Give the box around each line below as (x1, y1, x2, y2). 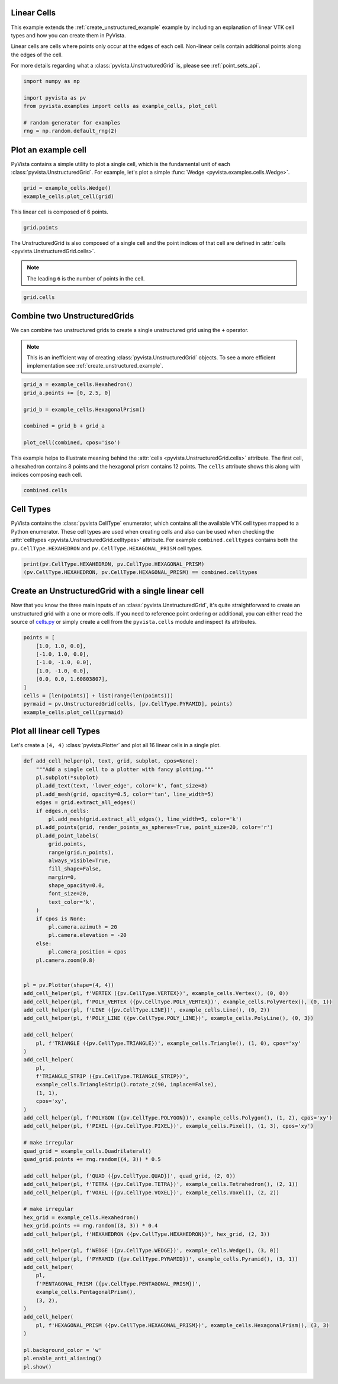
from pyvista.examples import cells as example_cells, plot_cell (23, 103, 217, 110)
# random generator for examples (23, 119, 121, 126)
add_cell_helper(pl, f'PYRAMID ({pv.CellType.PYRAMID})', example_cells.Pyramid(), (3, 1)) (23, 1255, 298, 1262)
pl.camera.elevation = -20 (48, 932, 127, 939)
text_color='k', (48, 898, 96, 905)
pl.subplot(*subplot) (36, 774, 99, 781)
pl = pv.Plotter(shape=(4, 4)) (23, 981, 115, 988)
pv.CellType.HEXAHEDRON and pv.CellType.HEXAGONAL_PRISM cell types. (11, 544, 203, 551)
